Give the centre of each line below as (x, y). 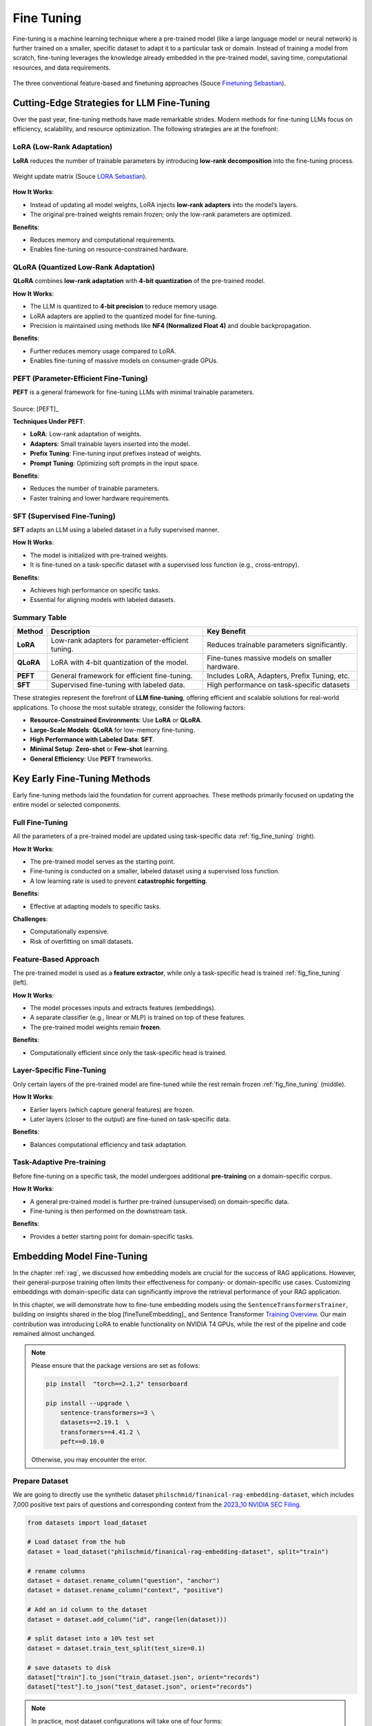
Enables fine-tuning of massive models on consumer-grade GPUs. (124, 361)
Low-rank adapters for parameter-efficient (120, 641)
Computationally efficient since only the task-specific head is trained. (128, 1052)
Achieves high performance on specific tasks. (95, 590)
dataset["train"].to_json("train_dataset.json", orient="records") (144, 1677)
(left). (21, 982)
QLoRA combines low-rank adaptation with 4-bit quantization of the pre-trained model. (139, 281)
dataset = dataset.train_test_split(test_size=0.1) (116, 1648)
